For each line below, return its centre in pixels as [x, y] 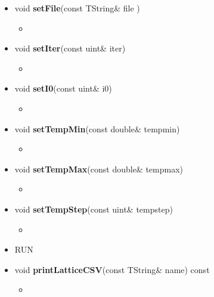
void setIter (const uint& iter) [70, 48]
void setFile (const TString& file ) [77, 8]
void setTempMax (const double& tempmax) [99, 169]
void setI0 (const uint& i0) [63, 88]
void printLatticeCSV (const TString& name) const [112, 269]
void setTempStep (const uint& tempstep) [94, 209]
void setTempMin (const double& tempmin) [97, 128]
